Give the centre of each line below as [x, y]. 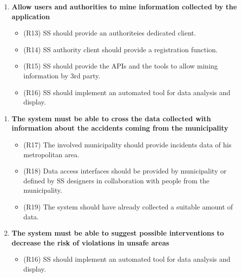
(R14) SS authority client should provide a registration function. [120, 49]
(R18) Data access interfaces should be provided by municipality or [125, 171]
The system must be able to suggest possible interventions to [118, 233]
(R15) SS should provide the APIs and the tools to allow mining [120, 66]
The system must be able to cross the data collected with [111, 118]
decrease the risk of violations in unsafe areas [90, 242]
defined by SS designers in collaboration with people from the [116, 180]
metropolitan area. [51, 154]
